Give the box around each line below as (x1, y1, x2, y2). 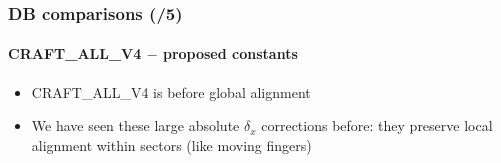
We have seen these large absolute (31, 115, 240, 136)
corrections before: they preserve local (261, 115, 493, 136)
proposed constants (162, 43, 298, 64)
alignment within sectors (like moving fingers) (31, 134, 312, 155)
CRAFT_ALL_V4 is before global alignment (31, 81, 311, 102)
